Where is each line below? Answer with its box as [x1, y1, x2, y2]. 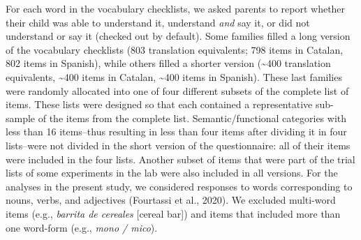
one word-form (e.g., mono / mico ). [6, 220, 158, 234]
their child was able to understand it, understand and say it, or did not [6, 15, 310, 29]
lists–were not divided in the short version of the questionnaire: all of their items [6, 137, 351, 152]
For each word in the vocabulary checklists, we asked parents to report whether [6, 1, 346, 15]
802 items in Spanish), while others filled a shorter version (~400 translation [6, 56, 331, 70]
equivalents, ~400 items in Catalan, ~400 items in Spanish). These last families [6, 69, 342, 84]
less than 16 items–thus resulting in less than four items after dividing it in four [6, 124, 347, 139]
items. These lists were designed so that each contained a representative [6, 97, 313, 112]
